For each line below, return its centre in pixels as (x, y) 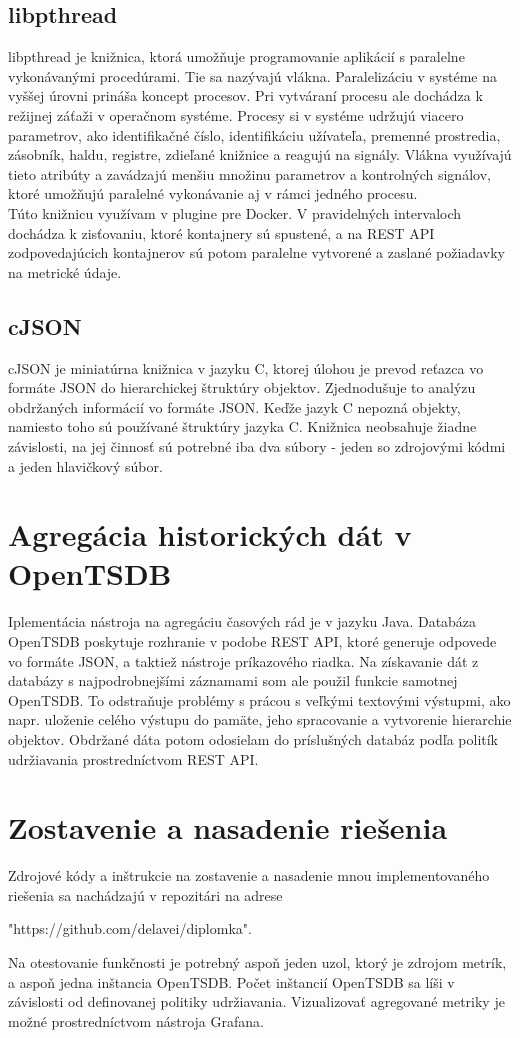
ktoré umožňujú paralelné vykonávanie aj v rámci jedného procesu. (213, 193)
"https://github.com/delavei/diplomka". (130, 928)
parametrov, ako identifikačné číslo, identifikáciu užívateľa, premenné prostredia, (254, 134)
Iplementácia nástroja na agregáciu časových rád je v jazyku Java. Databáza (242, 621)
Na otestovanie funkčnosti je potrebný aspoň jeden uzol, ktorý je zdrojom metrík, (257, 962)
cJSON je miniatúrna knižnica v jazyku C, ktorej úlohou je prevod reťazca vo (246, 367)
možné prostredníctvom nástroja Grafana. (136, 1020)
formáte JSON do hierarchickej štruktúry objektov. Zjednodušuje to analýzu (242, 387)
